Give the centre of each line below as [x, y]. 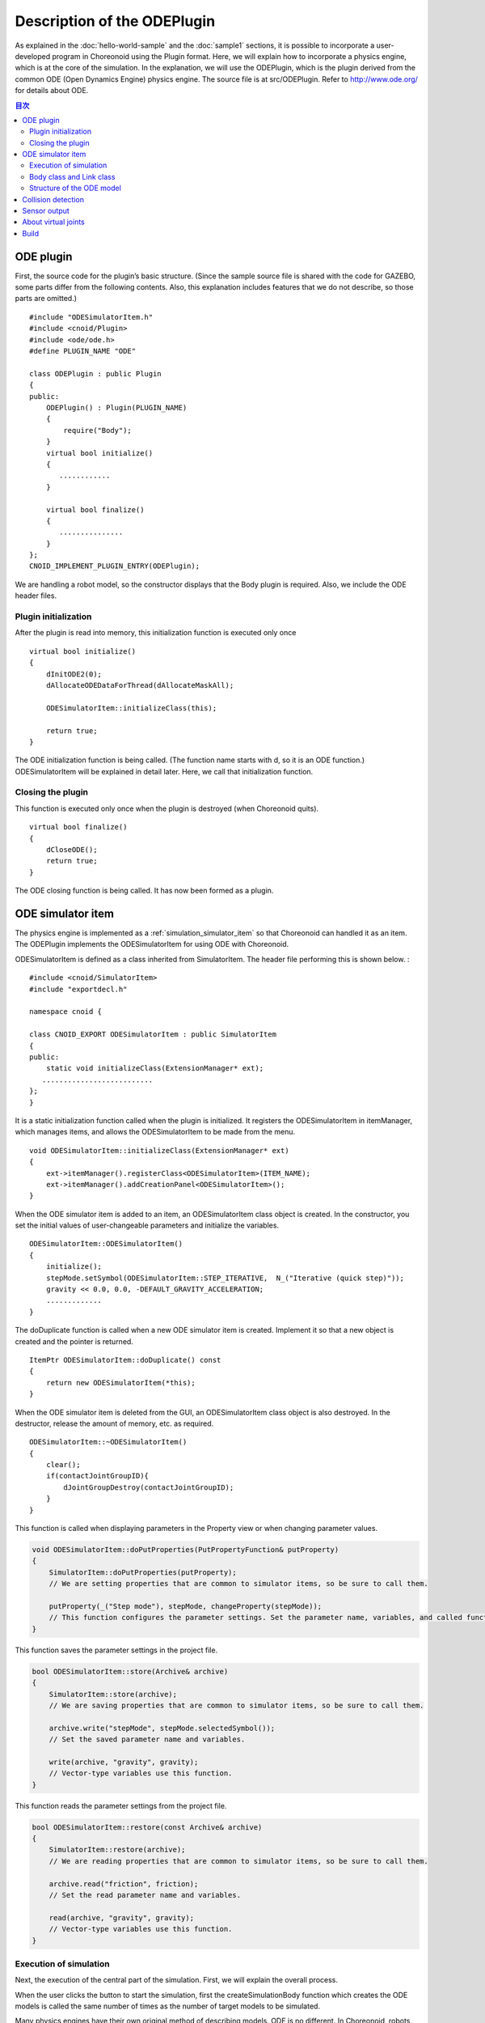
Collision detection [53, 199]
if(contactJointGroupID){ [97, 1476]
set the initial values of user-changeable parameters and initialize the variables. [147, 1225]
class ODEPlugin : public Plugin [95, 373]
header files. [36, 596]
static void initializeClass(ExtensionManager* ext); [155, 1069]
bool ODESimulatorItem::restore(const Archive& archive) [147, 1827]
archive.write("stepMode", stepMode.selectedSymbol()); [162, 1728]
